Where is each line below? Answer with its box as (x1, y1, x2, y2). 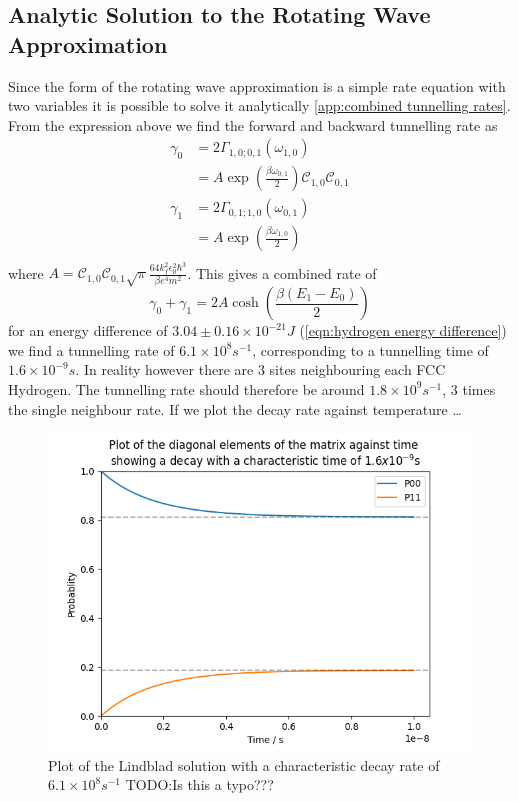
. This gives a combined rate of (187, 262, 377, 283)
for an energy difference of (8, 320, 168, 341)
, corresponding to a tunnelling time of (252, 339, 489, 360)
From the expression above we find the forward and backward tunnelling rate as (8, 114, 498, 135)
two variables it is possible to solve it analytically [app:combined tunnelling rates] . (8, 95, 511, 116)
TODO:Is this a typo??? (125, 774, 274, 795)
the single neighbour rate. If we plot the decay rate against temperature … (8, 398, 462, 419)
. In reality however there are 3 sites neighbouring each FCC (75, 359, 446, 380)
